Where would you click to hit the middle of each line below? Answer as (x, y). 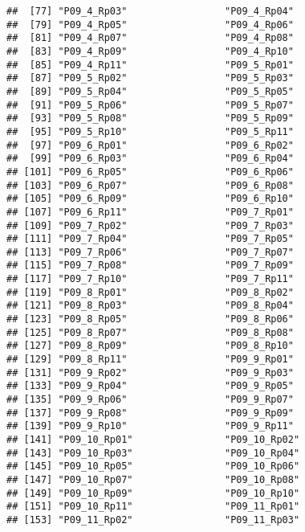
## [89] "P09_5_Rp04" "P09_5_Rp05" (150, 91)
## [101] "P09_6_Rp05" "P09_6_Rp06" (150, 172)
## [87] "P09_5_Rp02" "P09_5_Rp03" (150, 78)
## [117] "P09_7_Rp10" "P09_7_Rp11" (150, 279)
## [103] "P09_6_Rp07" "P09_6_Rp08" (150, 185)
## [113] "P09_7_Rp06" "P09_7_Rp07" (150, 252)
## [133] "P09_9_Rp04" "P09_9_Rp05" (150, 386)
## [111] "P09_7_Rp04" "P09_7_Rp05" (150, 239)
